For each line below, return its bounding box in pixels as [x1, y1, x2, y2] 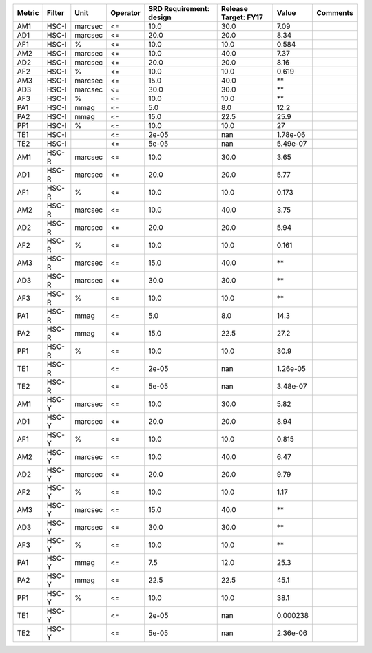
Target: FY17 [220, 12, 263, 22]
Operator [110, 8, 141, 17]
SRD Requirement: [148, 4, 210, 13]
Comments [316, 8, 354, 17]
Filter [46, 8, 65, 17]
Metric [17, 8, 39, 17]
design [148, 12, 172, 22]
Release [220, 4, 248, 13]
